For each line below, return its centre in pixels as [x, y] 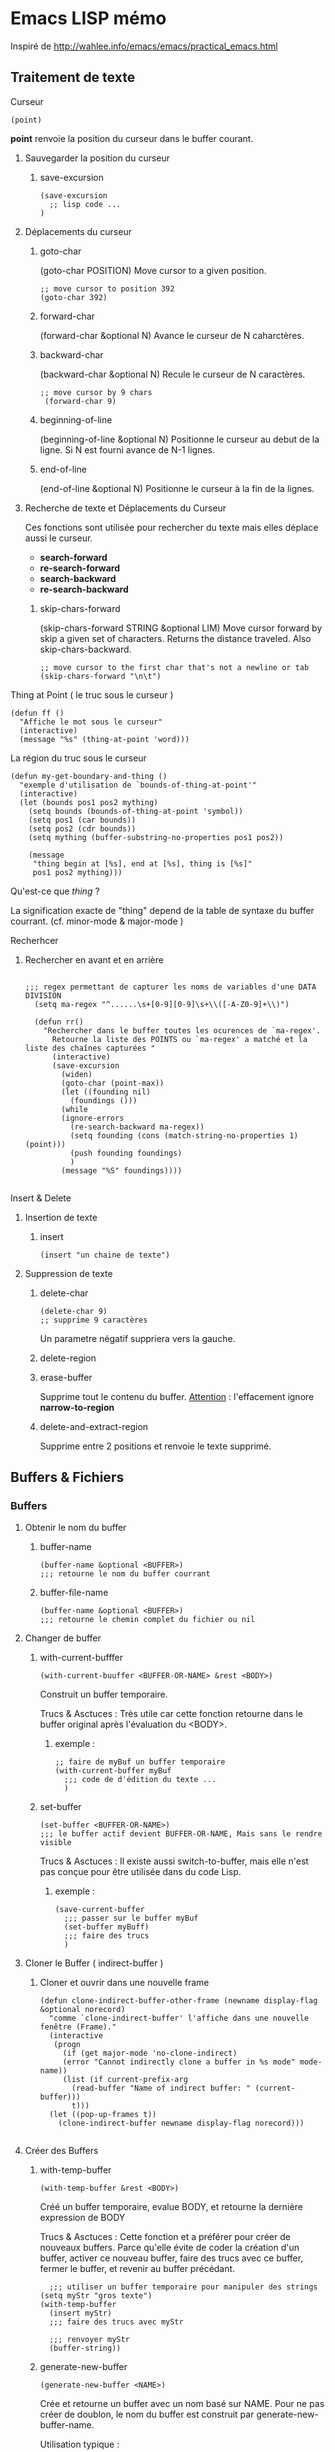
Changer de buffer [63, 1638]
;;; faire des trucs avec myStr [116, 2322]
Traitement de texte [73, 77]
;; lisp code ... [85, 204]
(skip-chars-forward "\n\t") [100, 676]
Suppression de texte [68, 1273]
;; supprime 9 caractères [93, 1320]
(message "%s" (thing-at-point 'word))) [104, 739]
